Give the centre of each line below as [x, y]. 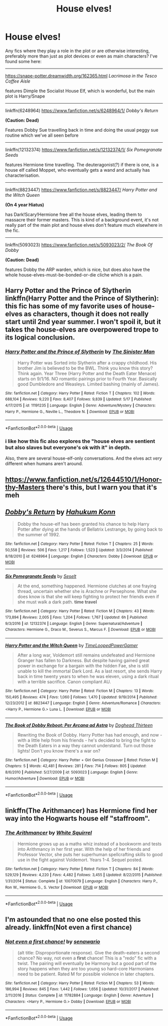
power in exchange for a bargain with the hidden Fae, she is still [83, 666]
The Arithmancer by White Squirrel [49, 833]
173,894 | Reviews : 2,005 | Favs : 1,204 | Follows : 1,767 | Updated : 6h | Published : [76, 617]
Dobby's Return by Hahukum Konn [60, 512]
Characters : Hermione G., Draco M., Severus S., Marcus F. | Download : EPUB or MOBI [80, 630]
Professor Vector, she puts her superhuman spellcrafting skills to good [90, 854]
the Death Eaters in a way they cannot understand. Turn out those [85, 745]
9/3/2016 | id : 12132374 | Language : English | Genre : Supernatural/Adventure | [74, 623]
